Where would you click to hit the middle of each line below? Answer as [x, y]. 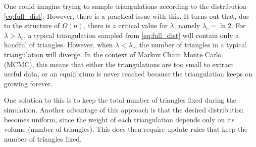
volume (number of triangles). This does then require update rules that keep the [126, 129]
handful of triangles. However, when [58, 45]
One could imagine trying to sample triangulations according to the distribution [126, 6]
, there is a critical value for [126, 25]
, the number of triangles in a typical [191, 45]
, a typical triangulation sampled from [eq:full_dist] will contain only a [131, 35]
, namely [187, 25]
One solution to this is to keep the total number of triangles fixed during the [120, 100]
